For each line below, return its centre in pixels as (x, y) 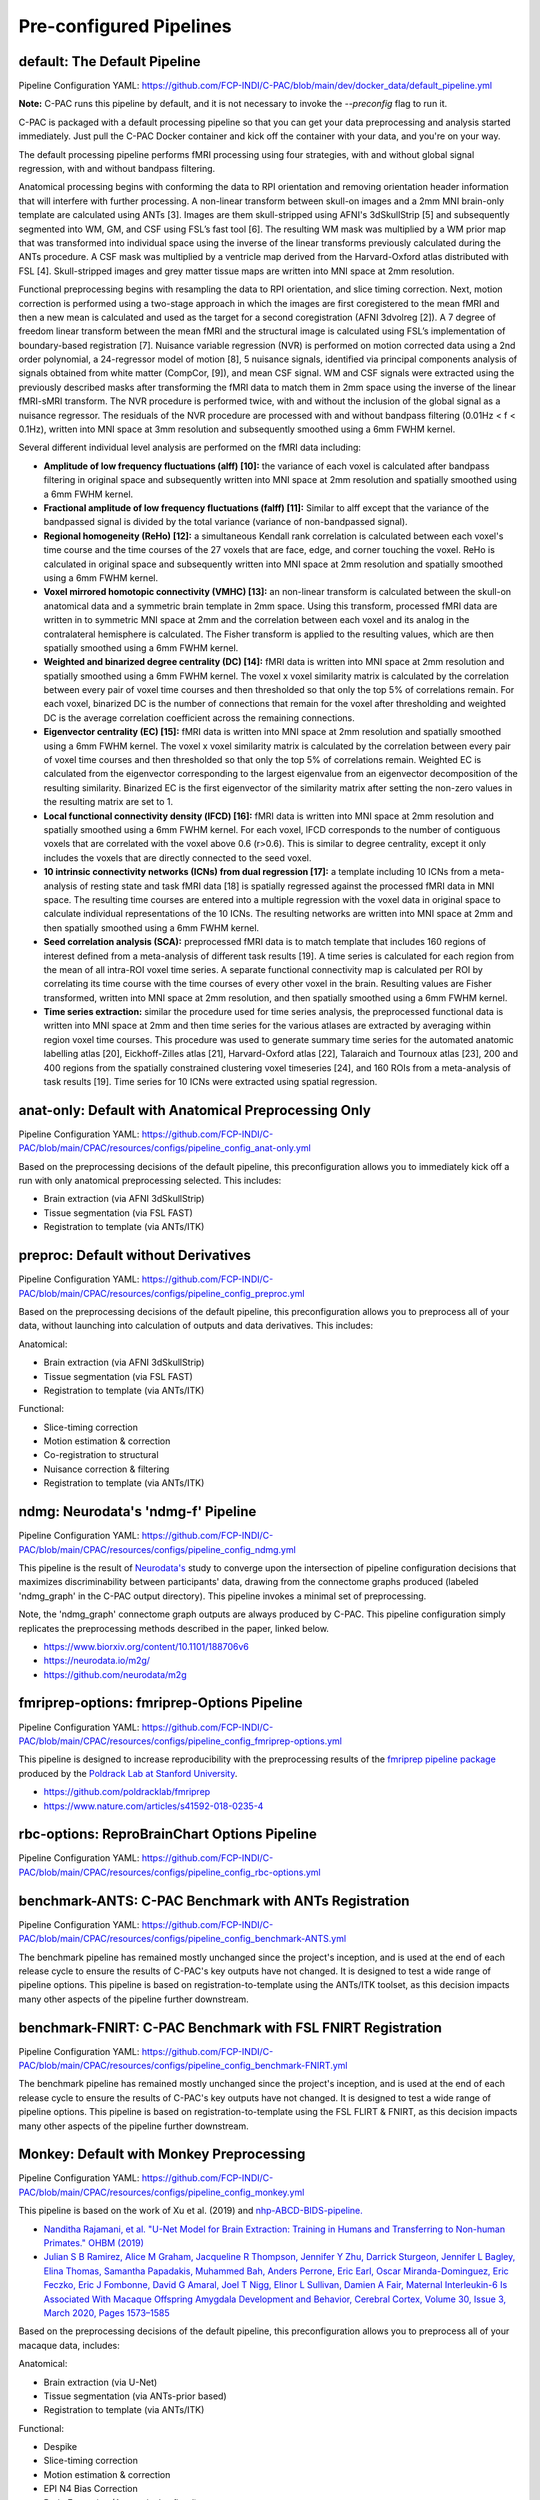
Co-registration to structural (101, 1455)
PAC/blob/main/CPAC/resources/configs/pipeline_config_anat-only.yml (165, 1148)
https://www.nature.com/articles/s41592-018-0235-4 (153, 1806)
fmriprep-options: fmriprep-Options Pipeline (161, 1703)
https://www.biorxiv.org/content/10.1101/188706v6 (146, 1646)
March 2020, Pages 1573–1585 (106, 2312)
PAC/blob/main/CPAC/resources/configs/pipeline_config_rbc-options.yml (169, 1872)
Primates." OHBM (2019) (94, 2243)
